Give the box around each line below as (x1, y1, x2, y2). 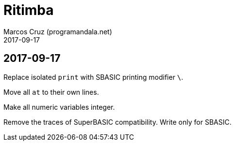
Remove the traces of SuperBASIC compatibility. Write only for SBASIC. (3, 117, 232, 126)
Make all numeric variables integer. (3, 102, 115, 111)
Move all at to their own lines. (3, 87, 99, 96)
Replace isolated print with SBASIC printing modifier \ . (3, 72, 184, 81)
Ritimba (3, 2, 54, 18)
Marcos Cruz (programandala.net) (3, 27, 112, 36)
